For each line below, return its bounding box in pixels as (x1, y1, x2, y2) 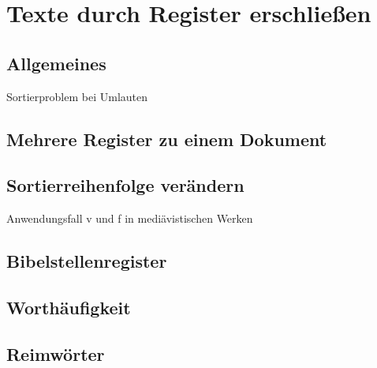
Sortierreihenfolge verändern (6, 173, 244, 197)
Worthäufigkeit (6, 295, 131, 319)
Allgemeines (6, 51, 106, 75)
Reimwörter (6, 341, 105, 366)
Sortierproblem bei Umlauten (6, 88, 148, 104)
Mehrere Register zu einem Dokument (6, 126, 327, 151)
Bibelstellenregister (6, 249, 167, 273)
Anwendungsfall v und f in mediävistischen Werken (6, 210, 253, 227)
